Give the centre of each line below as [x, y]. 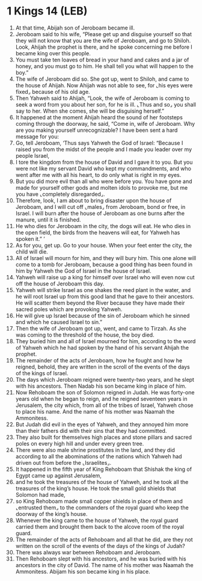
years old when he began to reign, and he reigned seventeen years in [101, 399]
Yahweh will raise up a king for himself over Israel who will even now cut [105, 277]
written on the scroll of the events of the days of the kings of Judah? [100, 545]
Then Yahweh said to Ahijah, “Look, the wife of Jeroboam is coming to [103, 98]
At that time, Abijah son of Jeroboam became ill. [75, 28]
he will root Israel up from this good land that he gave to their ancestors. [105, 296]
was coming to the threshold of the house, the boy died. [85, 335]
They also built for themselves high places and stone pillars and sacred [103, 437]
